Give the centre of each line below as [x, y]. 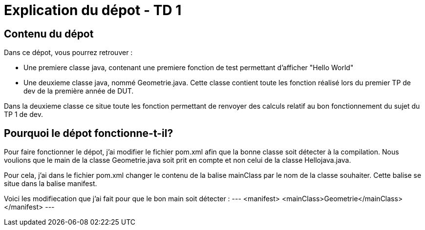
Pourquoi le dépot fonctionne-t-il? [89, 133]
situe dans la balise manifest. [51, 184]
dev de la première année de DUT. [79, 91]
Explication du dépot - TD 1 [93, 10]
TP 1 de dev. [23, 115]
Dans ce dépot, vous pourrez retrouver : [68, 53]
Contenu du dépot [49, 34]
